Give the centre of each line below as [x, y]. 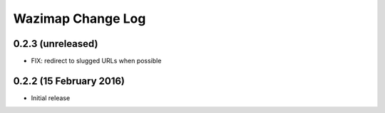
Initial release [51, 98]
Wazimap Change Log [79, 18]
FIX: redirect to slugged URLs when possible [96, 61]
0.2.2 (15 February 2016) [69, 81]
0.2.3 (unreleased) [56, 44]
